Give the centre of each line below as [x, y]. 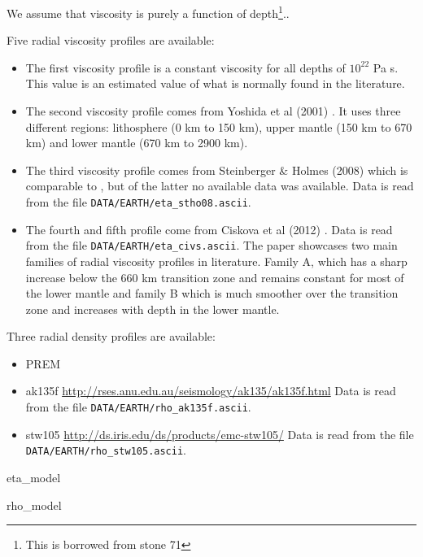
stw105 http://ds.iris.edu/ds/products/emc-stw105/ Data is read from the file [220, 434]
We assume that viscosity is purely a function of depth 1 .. [148, 12]
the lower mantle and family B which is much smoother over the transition [212, 293]
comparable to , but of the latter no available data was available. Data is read [220, 186]
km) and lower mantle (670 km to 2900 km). [137, 143]
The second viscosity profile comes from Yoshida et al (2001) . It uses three [213, 111]
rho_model [34, 505]
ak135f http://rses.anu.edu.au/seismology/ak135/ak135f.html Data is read [211, 391]
